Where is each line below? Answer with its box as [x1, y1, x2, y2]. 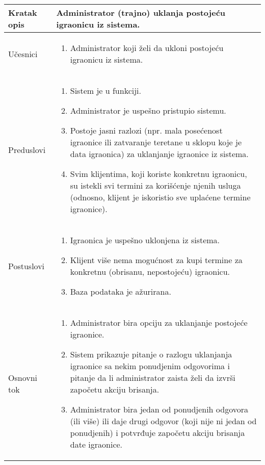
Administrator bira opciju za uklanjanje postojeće [70, 317, 248, 328]
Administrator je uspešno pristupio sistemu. [70, 105, 226, 116]
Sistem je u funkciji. [70, 85, 141, 96]
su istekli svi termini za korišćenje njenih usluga [70, 179, 241, 191]
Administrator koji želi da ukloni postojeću [70, 42, 224, 54]
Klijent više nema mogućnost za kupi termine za [70, 254, 243, 266]
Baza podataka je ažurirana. [70, 286, 171, 297]
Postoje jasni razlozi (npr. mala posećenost [70, 124, 223, 136]
